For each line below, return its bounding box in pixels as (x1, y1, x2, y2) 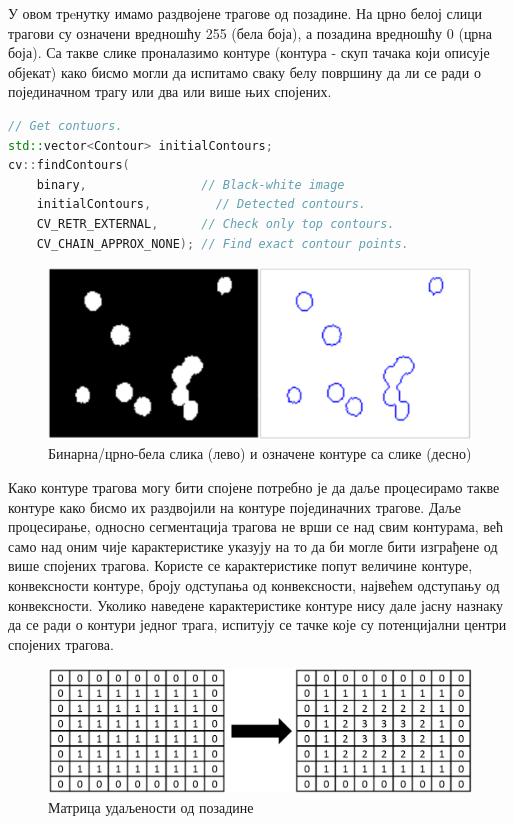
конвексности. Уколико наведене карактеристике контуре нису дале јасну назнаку (8, 594, 504, 615)
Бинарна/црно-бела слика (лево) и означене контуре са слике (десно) (48, 443, 472, 464)
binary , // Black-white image (36, 177, 345, 192)
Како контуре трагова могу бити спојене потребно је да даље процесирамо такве (8, 476, 500, 497)
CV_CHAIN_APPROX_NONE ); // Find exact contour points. (36, 236, 409, 251)
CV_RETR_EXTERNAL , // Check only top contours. (36, 216, 395, 231)
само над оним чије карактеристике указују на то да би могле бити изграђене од (8, 535, 498, 556)
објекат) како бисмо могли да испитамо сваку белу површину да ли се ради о (8, 61, 481, 82)
